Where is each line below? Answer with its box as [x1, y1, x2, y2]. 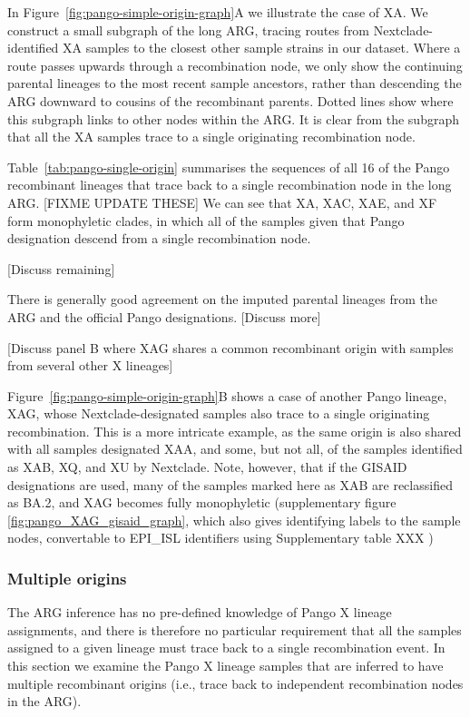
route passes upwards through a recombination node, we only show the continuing [7, 55, 463, 74]
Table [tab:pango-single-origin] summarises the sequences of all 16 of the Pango [7, 157, 450, 176]
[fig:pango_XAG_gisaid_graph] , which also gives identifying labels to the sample [7, 510, 461, 529]
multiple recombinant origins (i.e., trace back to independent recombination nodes [7, 673, 464, 692]
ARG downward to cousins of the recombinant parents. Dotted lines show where [7, 91, 454, 110]
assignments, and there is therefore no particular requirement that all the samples [7, 620, 462, 639]
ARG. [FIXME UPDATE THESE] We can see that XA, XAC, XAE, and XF [7, 192, 437, 211]
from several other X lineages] [7, 356, 173, 375]
